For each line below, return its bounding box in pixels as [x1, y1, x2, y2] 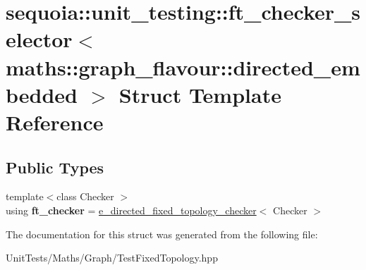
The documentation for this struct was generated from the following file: [6, 226, 318, 241]
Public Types [6, 156, 104, 178]
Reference [6, 107, 104, 136]
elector [6, 25, 73, 54]
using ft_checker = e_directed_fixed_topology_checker [6, 202, 257, 217]
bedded [6, 80, 78, 109]
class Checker [56, 189, 114, 204]
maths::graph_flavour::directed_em [6, 52, 360, 81]
